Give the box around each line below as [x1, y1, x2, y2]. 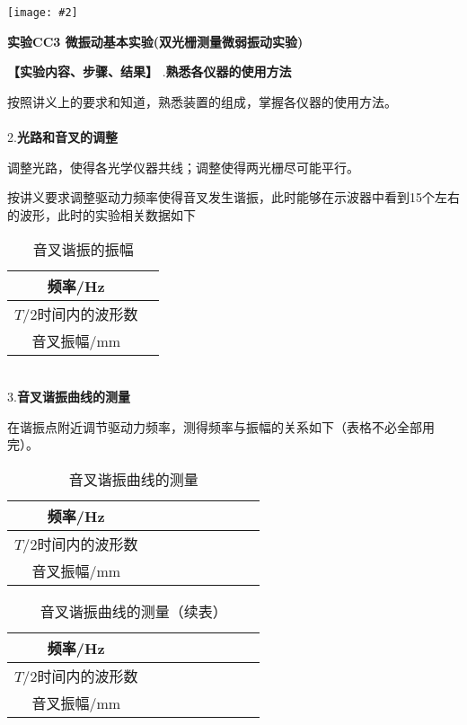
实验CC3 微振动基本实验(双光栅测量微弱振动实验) [7, 31, 304, 50]
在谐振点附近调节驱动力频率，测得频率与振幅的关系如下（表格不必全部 [7, 417, 422, 436]
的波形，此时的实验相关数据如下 [7, 205, 196, 224]
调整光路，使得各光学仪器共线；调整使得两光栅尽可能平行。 [7, 157, 359, 176]
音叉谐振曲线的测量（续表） [40, 600, 227, 622]
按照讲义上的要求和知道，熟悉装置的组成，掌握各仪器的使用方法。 [7, 92, 397, 111]
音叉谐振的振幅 [32, 239, 134, 261]
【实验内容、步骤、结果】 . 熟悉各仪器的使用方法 [7, 62, 292, 81]
